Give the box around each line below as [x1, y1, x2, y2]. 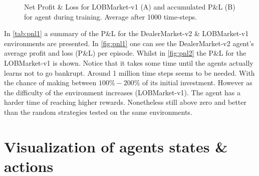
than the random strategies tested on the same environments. [4, 106, 192, 117]
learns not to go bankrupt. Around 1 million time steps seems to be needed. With [4, 67, 255, 78]
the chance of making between [4, 77, 97, 88]
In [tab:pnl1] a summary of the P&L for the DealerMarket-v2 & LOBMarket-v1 [4, 28, 249, 39]
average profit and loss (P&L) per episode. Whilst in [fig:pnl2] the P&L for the [4, 48, 246, 58]
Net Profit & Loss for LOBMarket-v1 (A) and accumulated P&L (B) [24, 2, 235, 12]
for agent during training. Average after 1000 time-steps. [24, 11, 197, 22]
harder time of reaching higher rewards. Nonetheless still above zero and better [4, 97, 246, 107]
